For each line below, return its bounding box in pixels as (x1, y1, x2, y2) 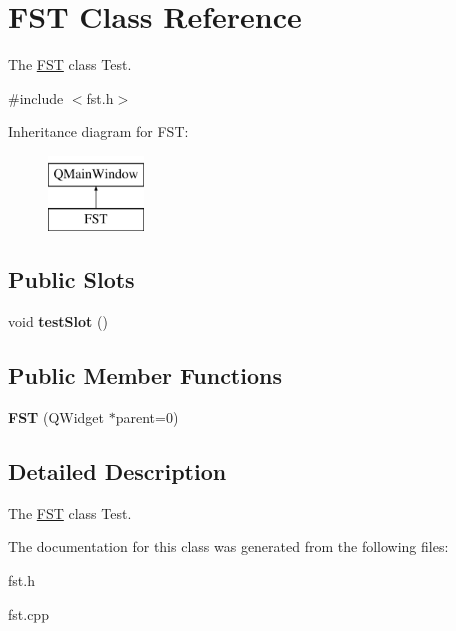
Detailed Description (8, 456, 227, 487)
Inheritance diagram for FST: (8, 121, 189, 142)
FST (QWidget (8, 407, 105, 428)
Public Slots (8, 264, 135, 295)
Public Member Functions (8, 360, 282, 391)
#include (8, 87, 64, 108)
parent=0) (115, 407, 179, 428)
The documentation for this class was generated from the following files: (8, 536, 449, 557)
